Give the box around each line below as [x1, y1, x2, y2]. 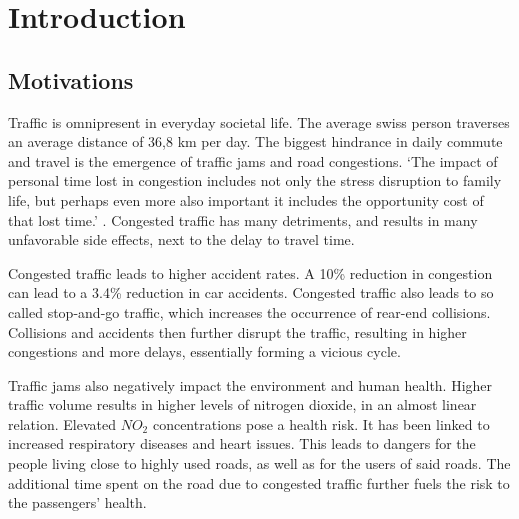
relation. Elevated [8, 413, 116, 434]
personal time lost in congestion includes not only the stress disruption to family [8, 170, 502, 191]
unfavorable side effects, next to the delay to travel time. [8, 229, 355, 250]
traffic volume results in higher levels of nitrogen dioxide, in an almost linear [8, 394, 477, 415]
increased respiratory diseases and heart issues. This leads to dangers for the [8, 433, 476, 454]
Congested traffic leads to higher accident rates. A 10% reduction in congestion [8, 262, 493, 283]
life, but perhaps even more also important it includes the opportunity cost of [8, 189, 484, 210]
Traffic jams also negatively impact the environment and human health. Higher [8, 374, 493, 395]
